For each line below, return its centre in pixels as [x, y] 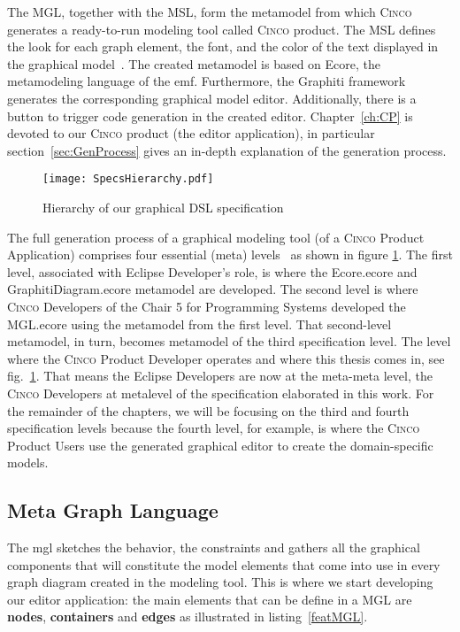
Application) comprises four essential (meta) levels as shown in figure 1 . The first [230, 254]
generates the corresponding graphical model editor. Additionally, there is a [212, 98]
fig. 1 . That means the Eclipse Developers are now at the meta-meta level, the [220, 376]
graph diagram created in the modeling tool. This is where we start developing [220, 582]
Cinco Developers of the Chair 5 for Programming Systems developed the [207, 306]
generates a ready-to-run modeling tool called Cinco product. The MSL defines [222, 29]
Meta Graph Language [113, 510]
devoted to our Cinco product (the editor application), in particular [191, 133]
